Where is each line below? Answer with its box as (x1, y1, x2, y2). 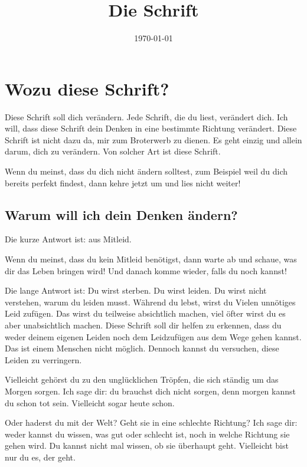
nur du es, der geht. (5, 450, 76, 463)
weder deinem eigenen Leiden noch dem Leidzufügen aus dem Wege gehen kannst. (5, 330, 302, 343)
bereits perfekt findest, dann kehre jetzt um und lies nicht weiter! (5, 176, 241, 189)
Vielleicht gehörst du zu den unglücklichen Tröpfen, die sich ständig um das (5, 373, 279, 386)
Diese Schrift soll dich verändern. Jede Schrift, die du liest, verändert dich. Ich (5, 110, 288, 123)
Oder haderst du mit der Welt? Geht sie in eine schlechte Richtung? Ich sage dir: (5, 416, 298, 429)
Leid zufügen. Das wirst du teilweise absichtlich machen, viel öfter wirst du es (5, 307, 286, 320)
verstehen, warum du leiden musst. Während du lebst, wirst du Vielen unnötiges (5, 295, 296, 308)
